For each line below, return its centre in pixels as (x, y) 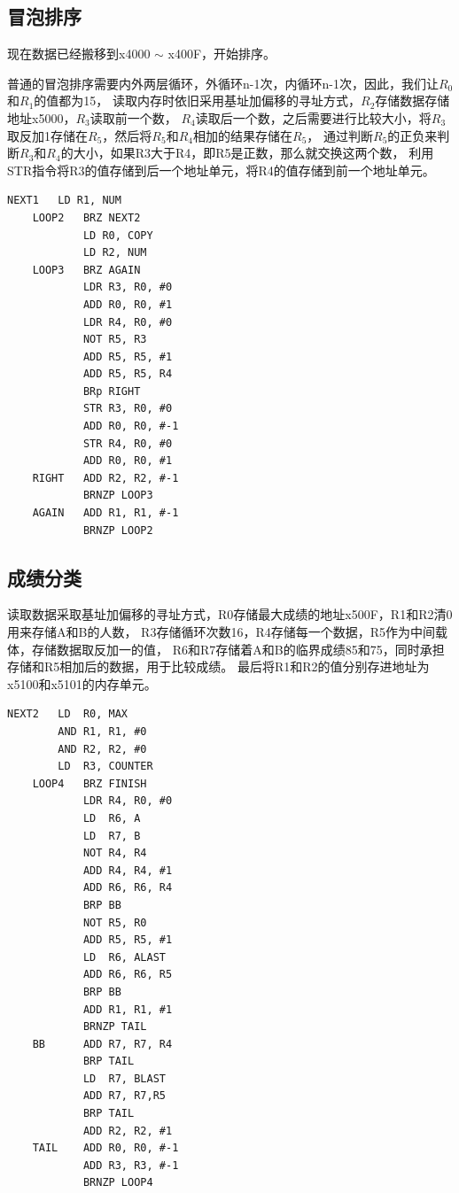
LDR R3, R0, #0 (128, 287)
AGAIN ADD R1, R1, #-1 (105, 513)
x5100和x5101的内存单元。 (82, 683)
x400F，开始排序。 (222, 54)
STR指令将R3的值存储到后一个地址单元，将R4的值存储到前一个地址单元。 (221, 170)
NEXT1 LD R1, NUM (64, 201)
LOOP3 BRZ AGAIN (86, 270)
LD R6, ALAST (124, 957)
